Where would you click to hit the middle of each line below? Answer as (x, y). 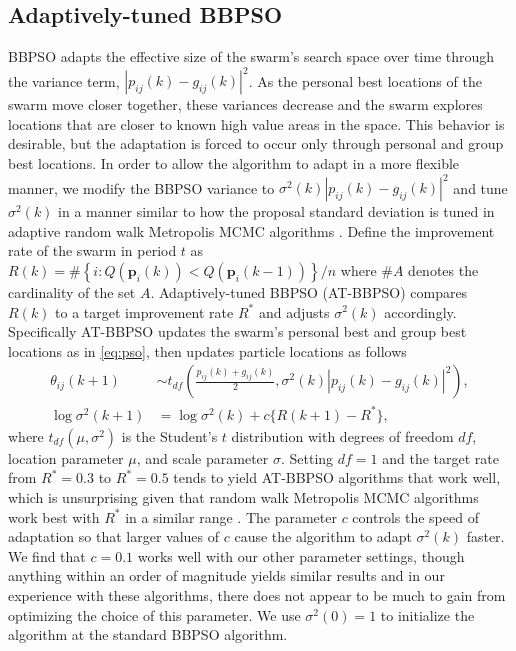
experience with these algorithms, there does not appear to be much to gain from (257, 595)
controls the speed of (415, 516)
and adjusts (294, 311)
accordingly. (420, 311)
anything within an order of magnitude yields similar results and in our (226, 575)
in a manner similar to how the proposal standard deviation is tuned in (276, 211)
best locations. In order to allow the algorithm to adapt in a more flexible (234, 163)
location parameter (66, 457)
